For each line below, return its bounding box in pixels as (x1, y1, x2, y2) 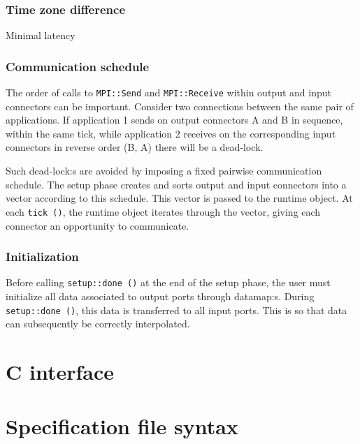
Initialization (6, 248, 79, 265)
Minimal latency (6, 28, 75, 43)
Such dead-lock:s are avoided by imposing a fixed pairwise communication (6, 163, 322, 178)
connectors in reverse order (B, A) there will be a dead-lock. (6, 140, 264, 154)
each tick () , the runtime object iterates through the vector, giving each (6, 204, 321, 219)
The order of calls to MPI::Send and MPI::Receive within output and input (6, 85, 331, 100)
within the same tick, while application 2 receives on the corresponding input (6, 126, 336, 140)
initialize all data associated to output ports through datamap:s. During (6, 288, 315, 303)
